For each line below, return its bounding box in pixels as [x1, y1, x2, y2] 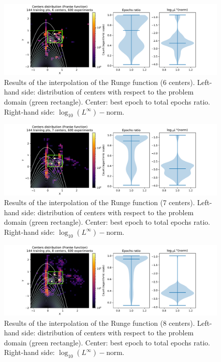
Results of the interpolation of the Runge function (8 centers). [4, 317, 195, 328]
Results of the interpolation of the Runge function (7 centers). [4, 197, 195, 208]
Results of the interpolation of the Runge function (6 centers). [4, 76, 195, 87]
